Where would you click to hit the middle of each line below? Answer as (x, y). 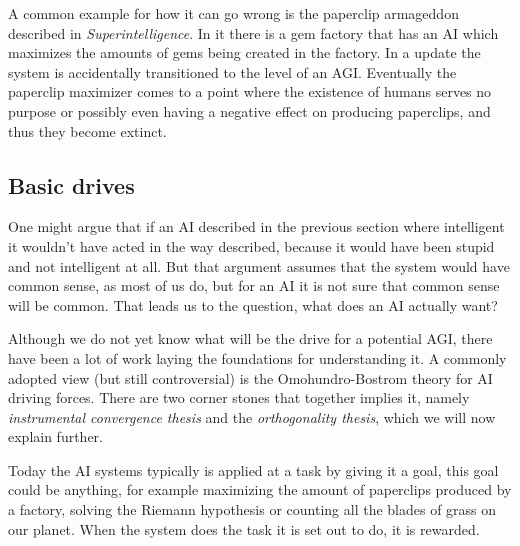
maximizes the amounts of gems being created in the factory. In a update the (244, 52)
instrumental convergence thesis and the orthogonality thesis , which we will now (252, 416)
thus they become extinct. (87, 130)
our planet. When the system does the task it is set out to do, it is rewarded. (244, 528)
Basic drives (71, 184)
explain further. (56, 436)
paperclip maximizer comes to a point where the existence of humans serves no (250, 91)
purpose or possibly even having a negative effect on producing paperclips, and (249, 110)
